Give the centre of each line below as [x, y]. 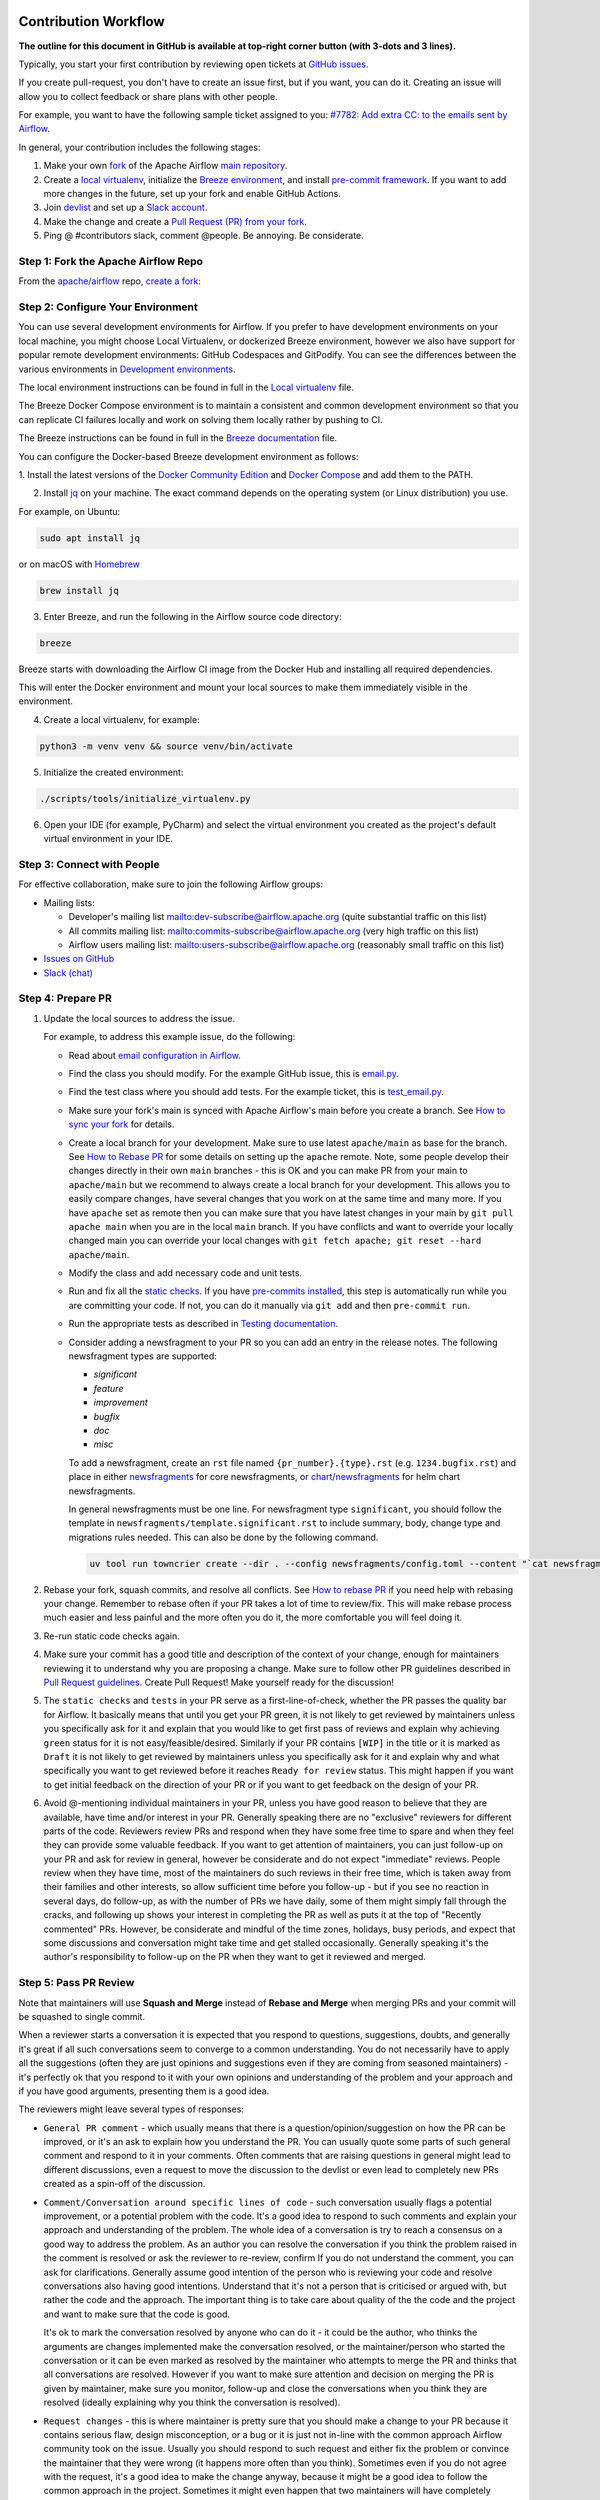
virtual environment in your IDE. [108, 839]
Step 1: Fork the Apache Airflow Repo [111, 261]
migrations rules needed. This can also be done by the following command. [223, 1537]
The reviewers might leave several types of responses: [131, 2109]
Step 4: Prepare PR [65, 998]
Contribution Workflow [91, 21]
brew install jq [79, 590]
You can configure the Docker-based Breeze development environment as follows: [188, 456]
